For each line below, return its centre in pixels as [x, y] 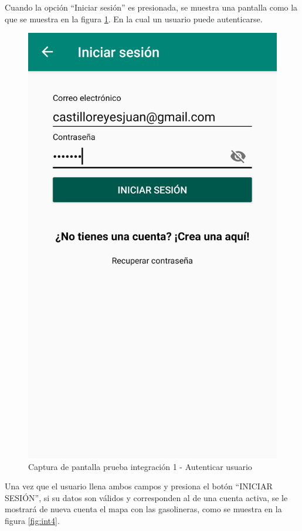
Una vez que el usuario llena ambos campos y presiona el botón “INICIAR [139, 486]
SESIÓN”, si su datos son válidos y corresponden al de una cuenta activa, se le [146, 497]
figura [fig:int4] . [32, 520]
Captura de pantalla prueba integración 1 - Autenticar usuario [140, 466]
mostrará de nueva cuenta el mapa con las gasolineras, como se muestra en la [143, 509]
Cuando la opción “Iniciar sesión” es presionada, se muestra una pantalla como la [151, 7]
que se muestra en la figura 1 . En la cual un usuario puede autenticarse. [134, 18]
